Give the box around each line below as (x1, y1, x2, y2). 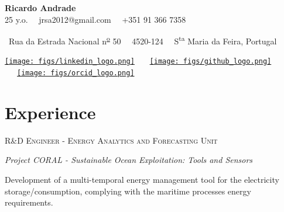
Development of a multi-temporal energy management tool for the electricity (5, 173, 279, 186)
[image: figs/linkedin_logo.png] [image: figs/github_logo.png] (5, 57, 272, 66)
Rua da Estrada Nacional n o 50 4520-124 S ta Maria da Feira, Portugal (8, 33, 277, 47)
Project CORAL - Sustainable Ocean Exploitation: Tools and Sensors (5, 154, 253, 166)
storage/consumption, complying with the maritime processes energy (5, 185, 251, 197)
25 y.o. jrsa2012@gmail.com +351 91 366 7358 (5, 13, 186, 25)
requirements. (5, 196, 53, 208)
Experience (5, 100, 96, 124)
